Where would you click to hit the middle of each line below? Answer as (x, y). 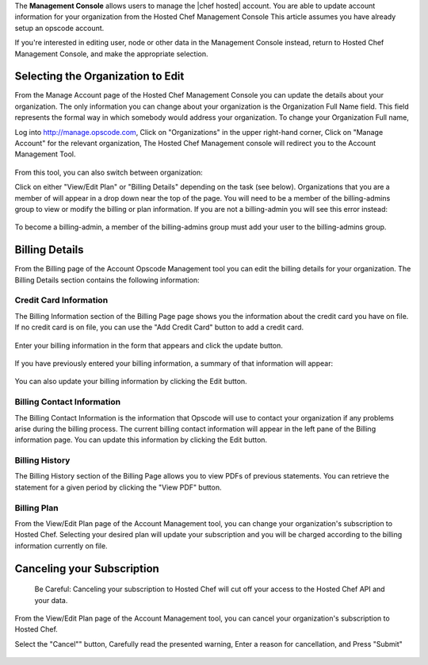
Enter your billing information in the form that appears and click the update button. (149, 345)
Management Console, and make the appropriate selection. (111, 54)
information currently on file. (61, 546)
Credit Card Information (61, 300)
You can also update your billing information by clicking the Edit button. (131, 382)
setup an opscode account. (59, 28)
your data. (51, 600)
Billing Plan (36, 508)
